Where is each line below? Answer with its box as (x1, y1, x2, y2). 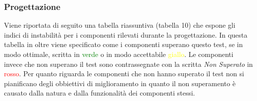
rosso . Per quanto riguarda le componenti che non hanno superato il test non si (4, 68, 244, 79)
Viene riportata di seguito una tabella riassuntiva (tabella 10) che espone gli (4, 20, 236, 30)
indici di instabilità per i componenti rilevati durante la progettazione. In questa (4, 29, 248, 40)
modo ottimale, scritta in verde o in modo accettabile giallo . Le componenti (4, 49, 234, 59)
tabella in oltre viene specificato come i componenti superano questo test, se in (4, 39, 243, 50)
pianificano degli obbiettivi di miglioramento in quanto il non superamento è (4, 78, 236, 88)
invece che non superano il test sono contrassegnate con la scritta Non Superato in (4, 58, 253, 69)
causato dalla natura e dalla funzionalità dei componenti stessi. (4, 88, 195, 98)
